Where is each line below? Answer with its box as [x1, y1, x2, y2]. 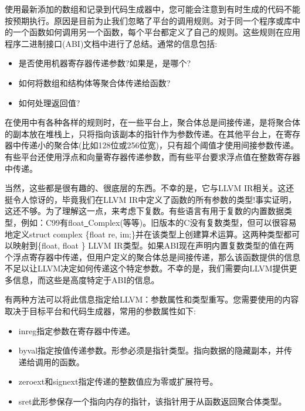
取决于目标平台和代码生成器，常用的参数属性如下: [5, 305, 196, 317]
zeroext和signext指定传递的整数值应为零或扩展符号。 [18, 375, 218, 388]
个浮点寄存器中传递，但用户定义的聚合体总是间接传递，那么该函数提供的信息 [5, 250, 300, 263]
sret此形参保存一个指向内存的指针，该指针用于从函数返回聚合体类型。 [18, 395, 287, 407]
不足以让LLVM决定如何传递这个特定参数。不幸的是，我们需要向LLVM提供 [5, 262, 289, 274]
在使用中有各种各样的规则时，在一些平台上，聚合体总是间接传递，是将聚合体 [5, 116, 300, 128]
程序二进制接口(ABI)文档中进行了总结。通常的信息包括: [5, 37, 218, 49]
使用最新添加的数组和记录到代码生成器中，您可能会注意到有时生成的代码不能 [5, 3, 300, 15]
